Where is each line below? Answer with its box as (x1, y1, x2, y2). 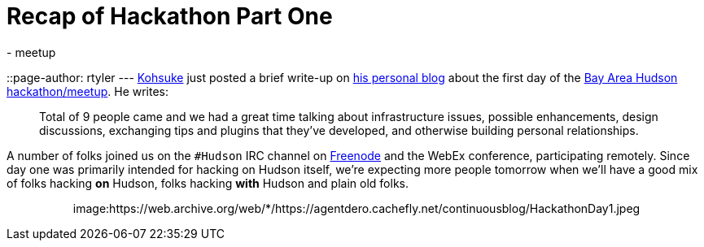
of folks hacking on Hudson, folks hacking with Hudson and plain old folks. (7, 175, 409, 190)
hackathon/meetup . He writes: (7, 84, 169, 98)
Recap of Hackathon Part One (7, 2, 333, 30)
